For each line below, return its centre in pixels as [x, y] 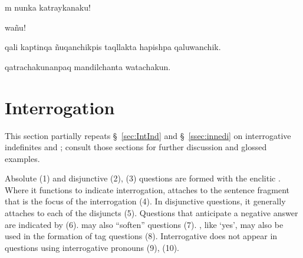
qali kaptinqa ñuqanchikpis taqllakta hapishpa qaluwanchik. [113, 47]
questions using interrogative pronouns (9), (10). [92, 247]
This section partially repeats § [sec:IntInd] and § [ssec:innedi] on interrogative [148, 135]
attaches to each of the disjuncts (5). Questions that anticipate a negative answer [151, 213]
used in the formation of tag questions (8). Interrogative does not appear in [141, 236]
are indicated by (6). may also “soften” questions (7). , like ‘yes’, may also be [144, 224]
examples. [22, 158]
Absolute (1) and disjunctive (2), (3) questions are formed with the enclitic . [143, 178]
